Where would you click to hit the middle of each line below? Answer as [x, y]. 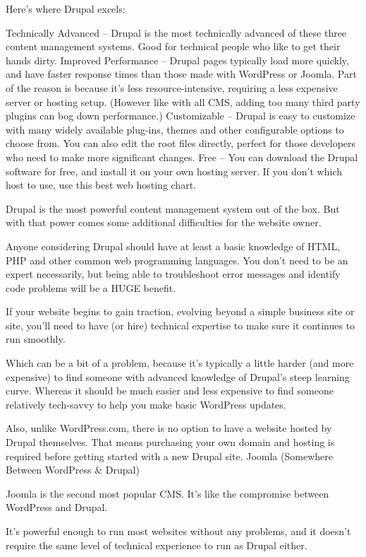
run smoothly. [36, 339]
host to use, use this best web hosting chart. [101, 185]
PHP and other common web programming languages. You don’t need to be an [177, 260]
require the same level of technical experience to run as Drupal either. [157, 545]
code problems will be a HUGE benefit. [91, 287]
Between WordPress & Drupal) [73, 470]
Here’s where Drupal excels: [66, 8]
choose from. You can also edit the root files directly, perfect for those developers [181, 143]
